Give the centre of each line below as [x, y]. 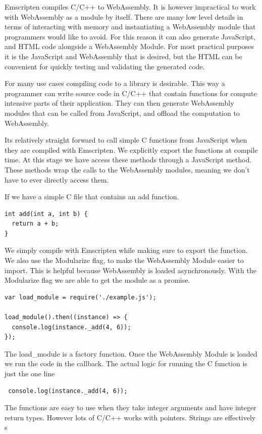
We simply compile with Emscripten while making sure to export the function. [126, 250]
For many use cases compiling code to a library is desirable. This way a [115, 83]
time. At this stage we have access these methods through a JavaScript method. [128, 160]
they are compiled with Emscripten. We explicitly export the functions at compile [131, 149]
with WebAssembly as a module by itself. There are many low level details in [124, 16]
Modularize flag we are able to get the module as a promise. [97, 280]
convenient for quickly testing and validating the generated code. [105, 66]
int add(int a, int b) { [46, 214]
